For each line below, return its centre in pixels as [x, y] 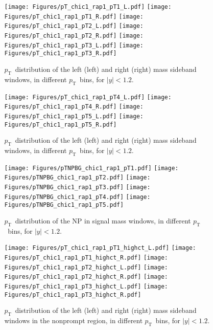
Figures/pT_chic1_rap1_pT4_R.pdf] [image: [74, 107]
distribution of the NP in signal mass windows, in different [103, 221]
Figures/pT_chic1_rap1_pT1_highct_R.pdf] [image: [86, 258]
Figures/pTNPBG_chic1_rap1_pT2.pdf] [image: [78, 178]
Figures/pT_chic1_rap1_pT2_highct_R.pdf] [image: [86, 277]
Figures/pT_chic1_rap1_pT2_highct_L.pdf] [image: [86, 267]
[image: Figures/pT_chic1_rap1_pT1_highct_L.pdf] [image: [100, 248]
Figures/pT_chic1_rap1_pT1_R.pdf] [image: [74, 16]
